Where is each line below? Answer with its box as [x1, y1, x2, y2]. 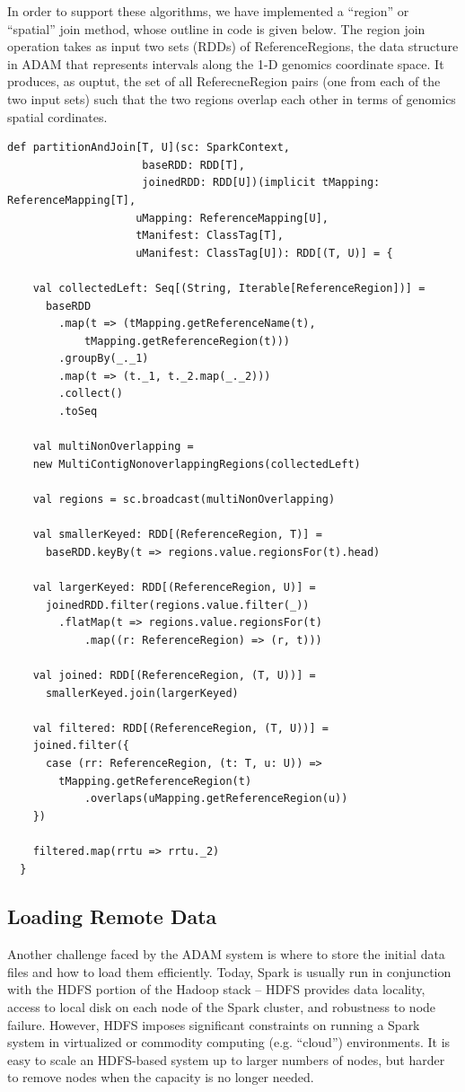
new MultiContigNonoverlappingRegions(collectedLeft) [32, 457, 361, 471]
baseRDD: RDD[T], [142, 158, 245, 172]
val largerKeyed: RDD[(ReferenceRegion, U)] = [32, 581, 316, 594]
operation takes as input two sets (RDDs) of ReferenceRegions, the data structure [7, 37, 459, 56]
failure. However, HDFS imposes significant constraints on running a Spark [7, 1015, 420, 1034]
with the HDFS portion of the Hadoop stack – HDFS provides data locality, [7, 980, 426, 999]
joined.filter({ [32, 739, 130, 753]
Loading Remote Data [7, 903, 217, 930]
